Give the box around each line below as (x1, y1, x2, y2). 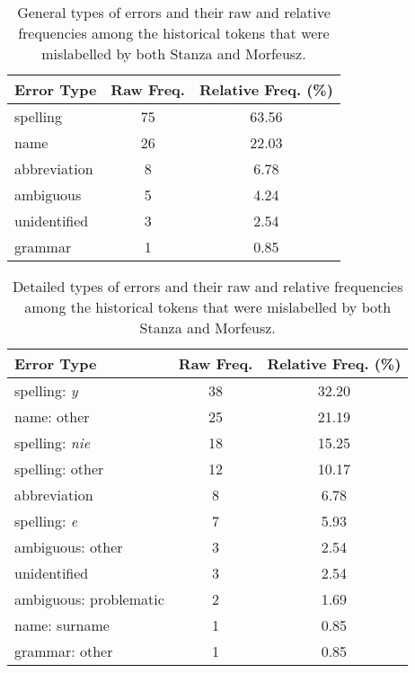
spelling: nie (14, 432, 91, 453)
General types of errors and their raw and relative (17, 2, 331, 22)
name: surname (14, 615, 110, 635)
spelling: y (14, 380, 78, 401)
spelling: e (14, 510, 78, 531)
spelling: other (14, 458, 104, 479)
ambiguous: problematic (14, 589, 164, 609)
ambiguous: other (14, 536, 123, 557)
